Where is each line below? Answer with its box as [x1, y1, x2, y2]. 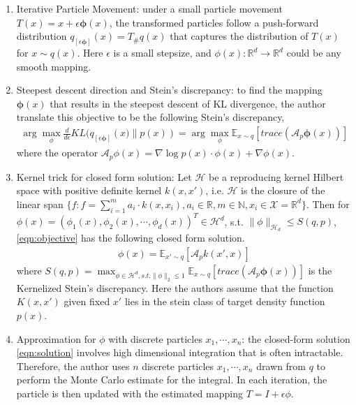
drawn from [256, 358, 306, 373]
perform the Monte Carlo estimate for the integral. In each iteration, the [16, 372, 327, 387]
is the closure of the [241, 183, 325, 198]
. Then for [306, 196, 350, 211]
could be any [286, 45, 341, 60]
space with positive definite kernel [16, 183, 162, 198]
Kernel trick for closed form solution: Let [16, 169, 192, 184]
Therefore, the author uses [16, 358, 130, 373]
